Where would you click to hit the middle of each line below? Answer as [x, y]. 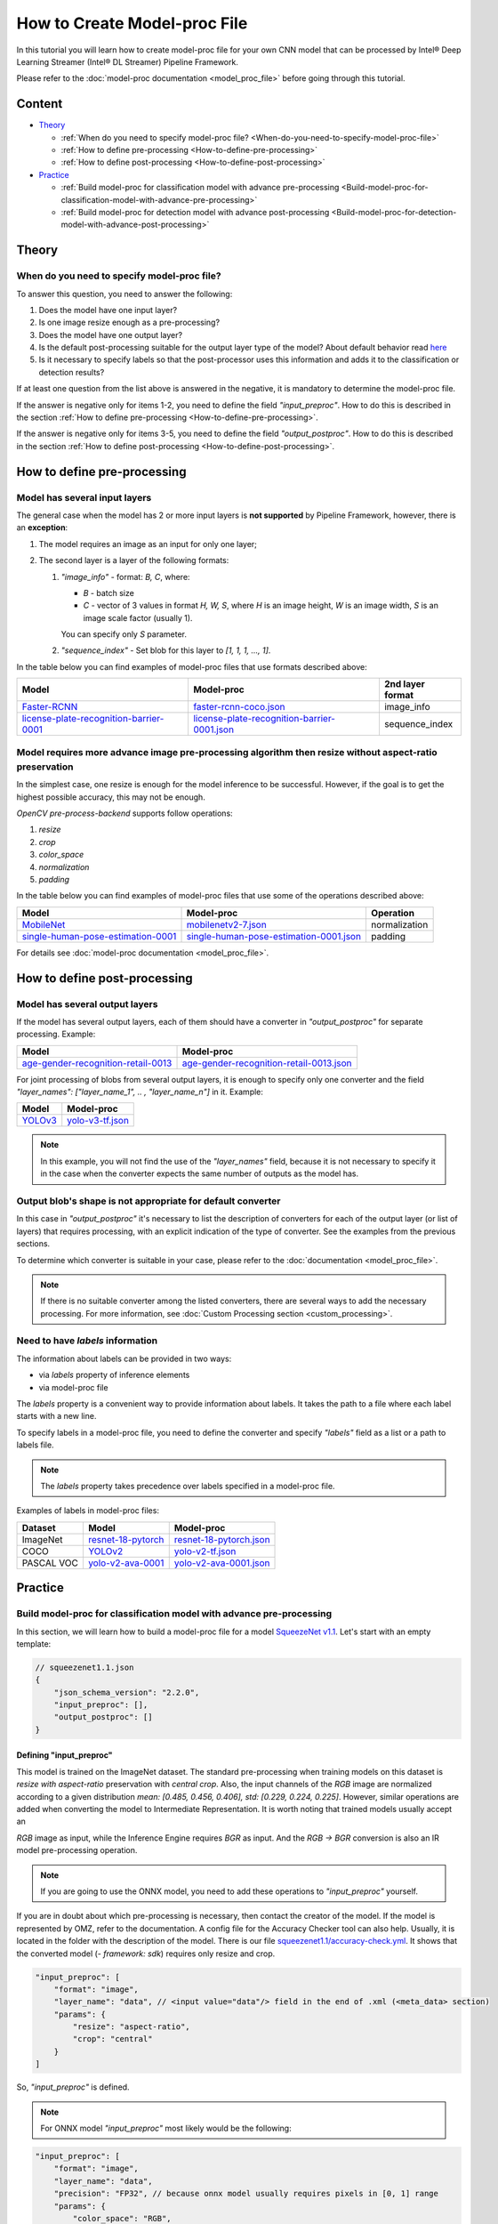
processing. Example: [56, 1034]
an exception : [42, 528]
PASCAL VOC [50, 1563]
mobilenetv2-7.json [226, 924]
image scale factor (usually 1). [138, 617]
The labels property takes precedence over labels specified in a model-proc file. [188, 1486]
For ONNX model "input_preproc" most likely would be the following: [166, 2128]
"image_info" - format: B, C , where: [125, 576]
